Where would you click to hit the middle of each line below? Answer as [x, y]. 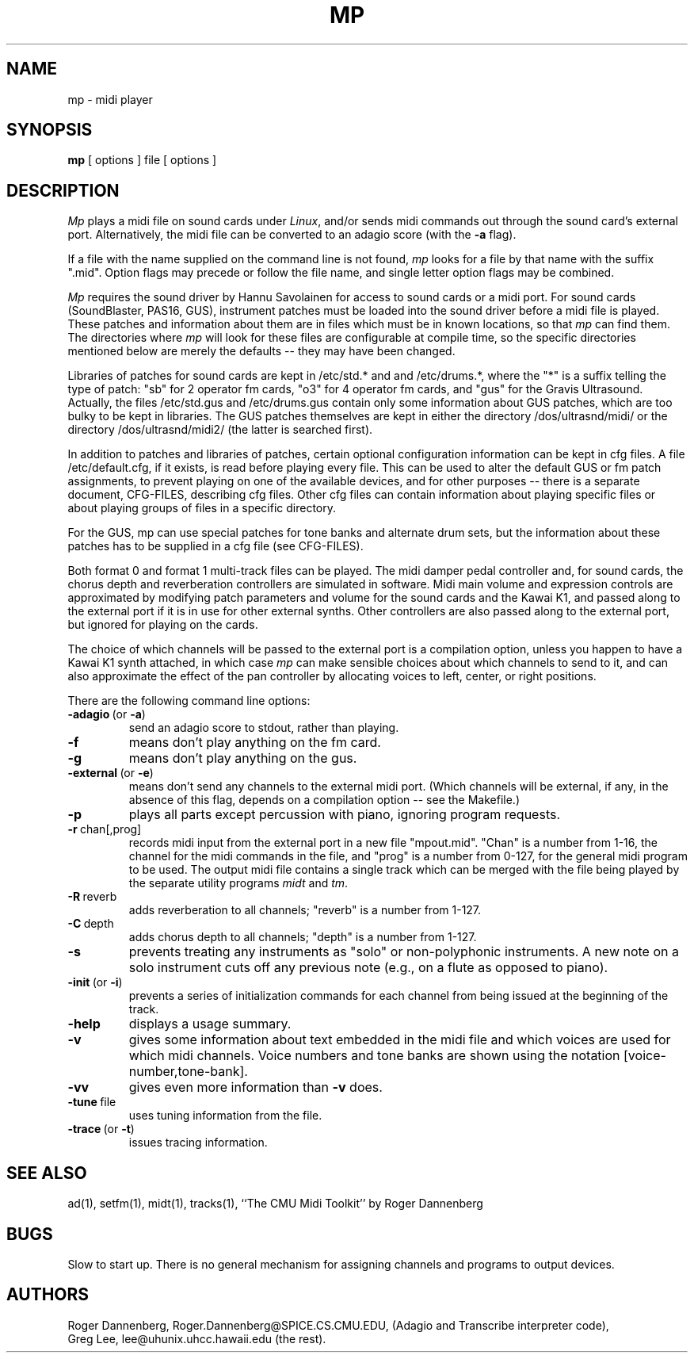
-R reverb [92, 897]
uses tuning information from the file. [225, 1116]
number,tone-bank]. [188, 1072]
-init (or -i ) [95, 982]
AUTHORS [48, 1295]
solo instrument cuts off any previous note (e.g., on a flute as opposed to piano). [368, 968]
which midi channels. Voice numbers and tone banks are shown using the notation [374, 1056]
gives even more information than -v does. [255, 1087]
